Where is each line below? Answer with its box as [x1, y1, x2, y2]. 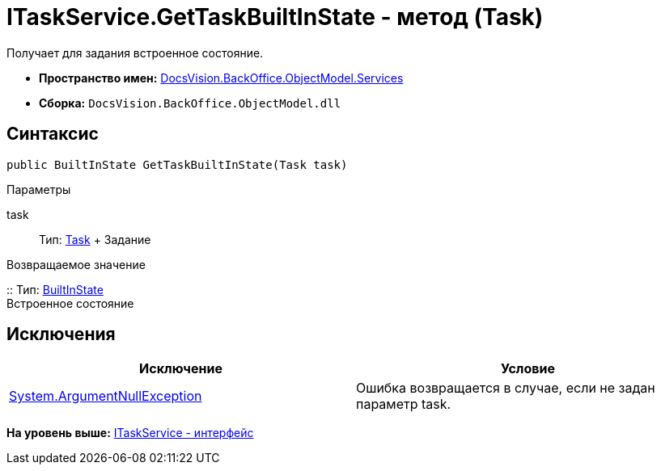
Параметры [6, 182, 71, 196]
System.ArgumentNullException [9, 388, 202, 405]
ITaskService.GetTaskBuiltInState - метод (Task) [6, 3, 544, 31]
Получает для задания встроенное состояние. [6, 45, 264, 60]
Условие [501, 360, 555, 377]
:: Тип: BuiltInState [6, 282, 104, 296]
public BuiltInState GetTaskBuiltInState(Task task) [6, 158, 348, 171]
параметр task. [356, 396, 451, 413]
